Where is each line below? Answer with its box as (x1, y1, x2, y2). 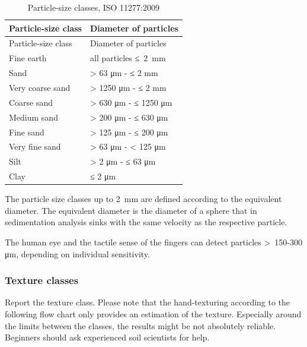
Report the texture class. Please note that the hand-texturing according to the (5, 296, 290, 308)
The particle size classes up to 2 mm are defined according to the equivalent (5, 193, 282, 205)
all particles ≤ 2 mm (89, 52, 166, 64)
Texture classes (5, 273, 79, 288)
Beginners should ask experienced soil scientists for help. (5, 331, 210, 343)
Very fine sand (9, 140, 61, 153)
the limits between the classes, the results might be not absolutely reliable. (5, 319, 276, 332)
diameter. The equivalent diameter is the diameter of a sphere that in (5, 204, 257, 216)
